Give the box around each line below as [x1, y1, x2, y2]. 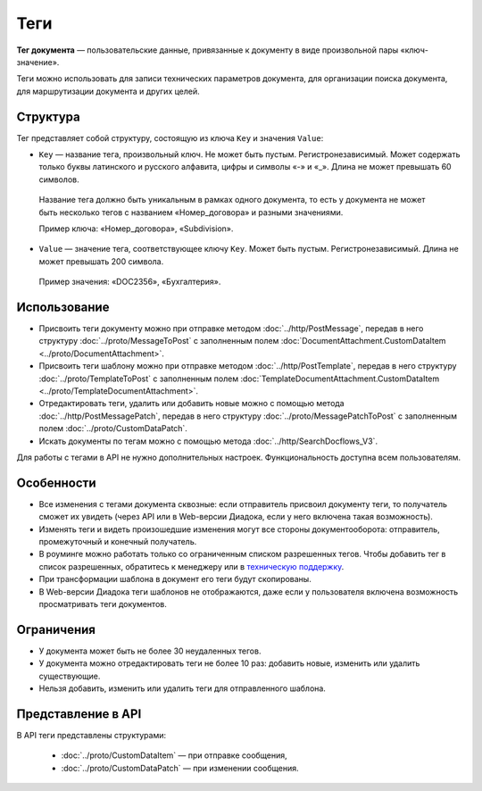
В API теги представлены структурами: [16, 729, 167, 740]
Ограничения [16, 621, 96, 637]
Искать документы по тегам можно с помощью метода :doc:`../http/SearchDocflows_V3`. [38, 436, 378, 446]
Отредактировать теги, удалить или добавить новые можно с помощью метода [38, 398, 345, 409]
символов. [38, 174, 79, 185]
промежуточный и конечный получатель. [38, 537, 197, 547]
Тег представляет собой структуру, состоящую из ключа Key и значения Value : [16, 132, 324, 143]
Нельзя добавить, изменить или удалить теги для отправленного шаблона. [38, 683, 326, 694]
